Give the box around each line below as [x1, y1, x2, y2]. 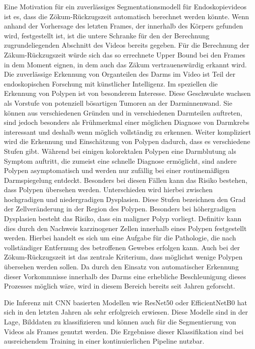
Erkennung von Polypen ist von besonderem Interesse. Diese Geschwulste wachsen [4, 88, 251, 98]
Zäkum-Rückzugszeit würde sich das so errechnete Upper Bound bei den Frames [4, 49, 246, 59]
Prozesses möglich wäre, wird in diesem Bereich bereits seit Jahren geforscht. [4, 281, 235, 291]
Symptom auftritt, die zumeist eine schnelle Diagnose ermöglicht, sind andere [4, 155, 237, 166]
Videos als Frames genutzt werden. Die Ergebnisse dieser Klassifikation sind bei [4, 326, 244, 336]
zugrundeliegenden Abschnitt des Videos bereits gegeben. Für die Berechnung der [4, 40, 250, 50]
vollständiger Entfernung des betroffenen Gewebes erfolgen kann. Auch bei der [4, 242, 240, 252]
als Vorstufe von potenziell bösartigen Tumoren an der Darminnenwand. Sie [4, 97, 232, 108]
